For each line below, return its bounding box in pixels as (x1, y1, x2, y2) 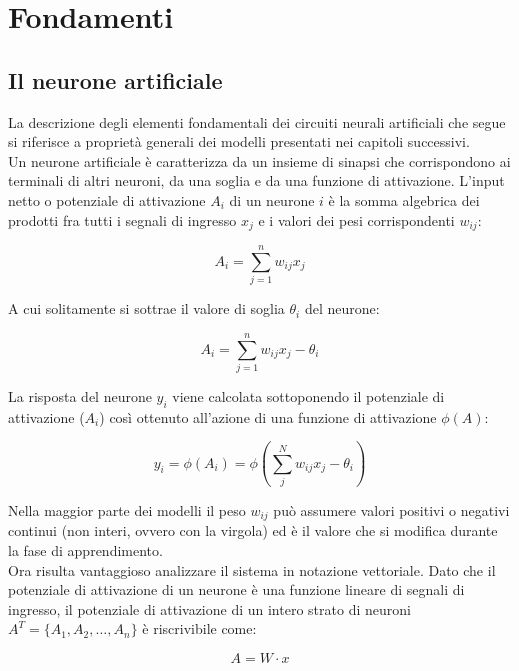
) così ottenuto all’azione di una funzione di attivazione (99, 406, 437, 427)
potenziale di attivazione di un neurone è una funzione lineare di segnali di (8, 579, 465, 600)
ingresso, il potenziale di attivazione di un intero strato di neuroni (8, 598, 411, 619)
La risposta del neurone (8, 385, 152, 406)
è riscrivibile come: (142, 618, 257, 639)
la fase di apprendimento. (8, 540, 163, 560)
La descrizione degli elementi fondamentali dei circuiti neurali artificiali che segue (8, 111, 506, 132)
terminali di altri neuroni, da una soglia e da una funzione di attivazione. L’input (8, 170, 505, 191)
